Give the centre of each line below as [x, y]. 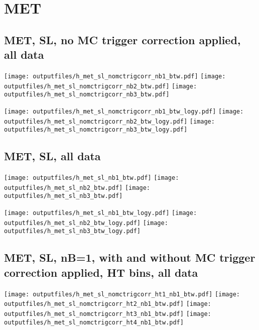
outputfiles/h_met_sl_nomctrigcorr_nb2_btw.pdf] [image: [101, 86]
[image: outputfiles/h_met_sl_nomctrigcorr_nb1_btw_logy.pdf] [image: [124, 111]
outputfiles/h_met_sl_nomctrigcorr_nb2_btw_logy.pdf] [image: [109, 121]
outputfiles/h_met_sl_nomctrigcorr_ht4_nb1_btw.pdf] [94, 322]
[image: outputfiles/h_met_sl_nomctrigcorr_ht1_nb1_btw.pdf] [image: [122, 294]
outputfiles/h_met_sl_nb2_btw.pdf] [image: [77, 188]
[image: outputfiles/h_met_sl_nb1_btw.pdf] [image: [92, 178]
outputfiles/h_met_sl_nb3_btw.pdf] [63, 196]
